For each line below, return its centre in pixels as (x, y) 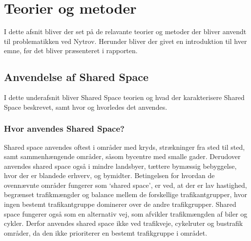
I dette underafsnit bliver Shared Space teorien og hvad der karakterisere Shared (124, 97)
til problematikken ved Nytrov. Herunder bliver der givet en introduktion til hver (125, 41)
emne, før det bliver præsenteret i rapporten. (71, 50)
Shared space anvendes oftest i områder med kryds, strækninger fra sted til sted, (125, 147)
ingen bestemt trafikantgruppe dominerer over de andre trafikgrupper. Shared (120, 204)
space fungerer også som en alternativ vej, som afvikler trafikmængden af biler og (126, 213)
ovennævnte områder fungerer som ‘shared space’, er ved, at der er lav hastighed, (125, 185)
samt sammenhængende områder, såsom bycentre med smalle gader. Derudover (122, 156)
